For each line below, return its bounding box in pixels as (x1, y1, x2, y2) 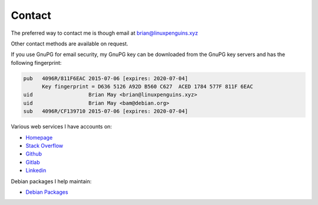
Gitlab (25, 158, 41, 166)
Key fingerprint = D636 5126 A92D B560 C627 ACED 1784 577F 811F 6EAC (42, 83, 253, 90)
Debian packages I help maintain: (11, 177, 92, 185)
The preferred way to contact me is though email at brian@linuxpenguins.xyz (11, 29, 198, 37)
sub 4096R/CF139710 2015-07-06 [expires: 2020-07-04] (23, 108, 188, 115)
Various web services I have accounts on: (11, 123, 112, 130)
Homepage (25, 134, 53, 141)
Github (25, 150, 42, 157)
